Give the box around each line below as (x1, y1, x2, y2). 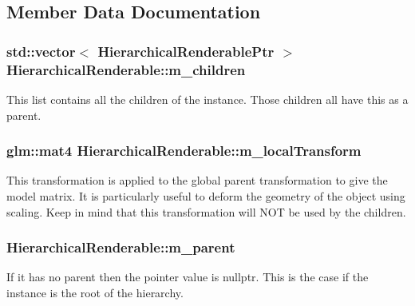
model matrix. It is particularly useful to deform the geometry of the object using (6, 187, 405, 204)
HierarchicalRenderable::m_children (6, 59, 246, 79)
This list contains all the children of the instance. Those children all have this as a (6, 90, 409, 107)
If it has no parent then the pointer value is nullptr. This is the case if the (6, 268, 369, 285)
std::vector (6, 41, 76, 61)
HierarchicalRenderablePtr (97, 41, 275, 61)
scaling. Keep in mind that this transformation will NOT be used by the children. (6, 203, 406, 220)
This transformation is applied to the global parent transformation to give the (6, 172, 388, 189)
